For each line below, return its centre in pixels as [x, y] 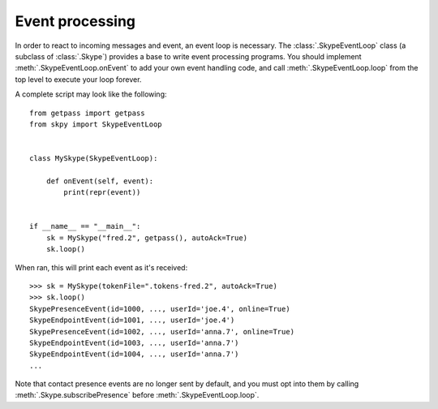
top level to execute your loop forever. [78, 79]
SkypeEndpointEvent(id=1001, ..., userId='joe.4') [132, 320]
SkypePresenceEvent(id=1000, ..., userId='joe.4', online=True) [160, 309]
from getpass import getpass [87, 113]
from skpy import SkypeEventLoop [96, 124]
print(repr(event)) [102, 192]
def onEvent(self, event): [100, 181]
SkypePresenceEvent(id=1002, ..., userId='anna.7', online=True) [162, 332]
